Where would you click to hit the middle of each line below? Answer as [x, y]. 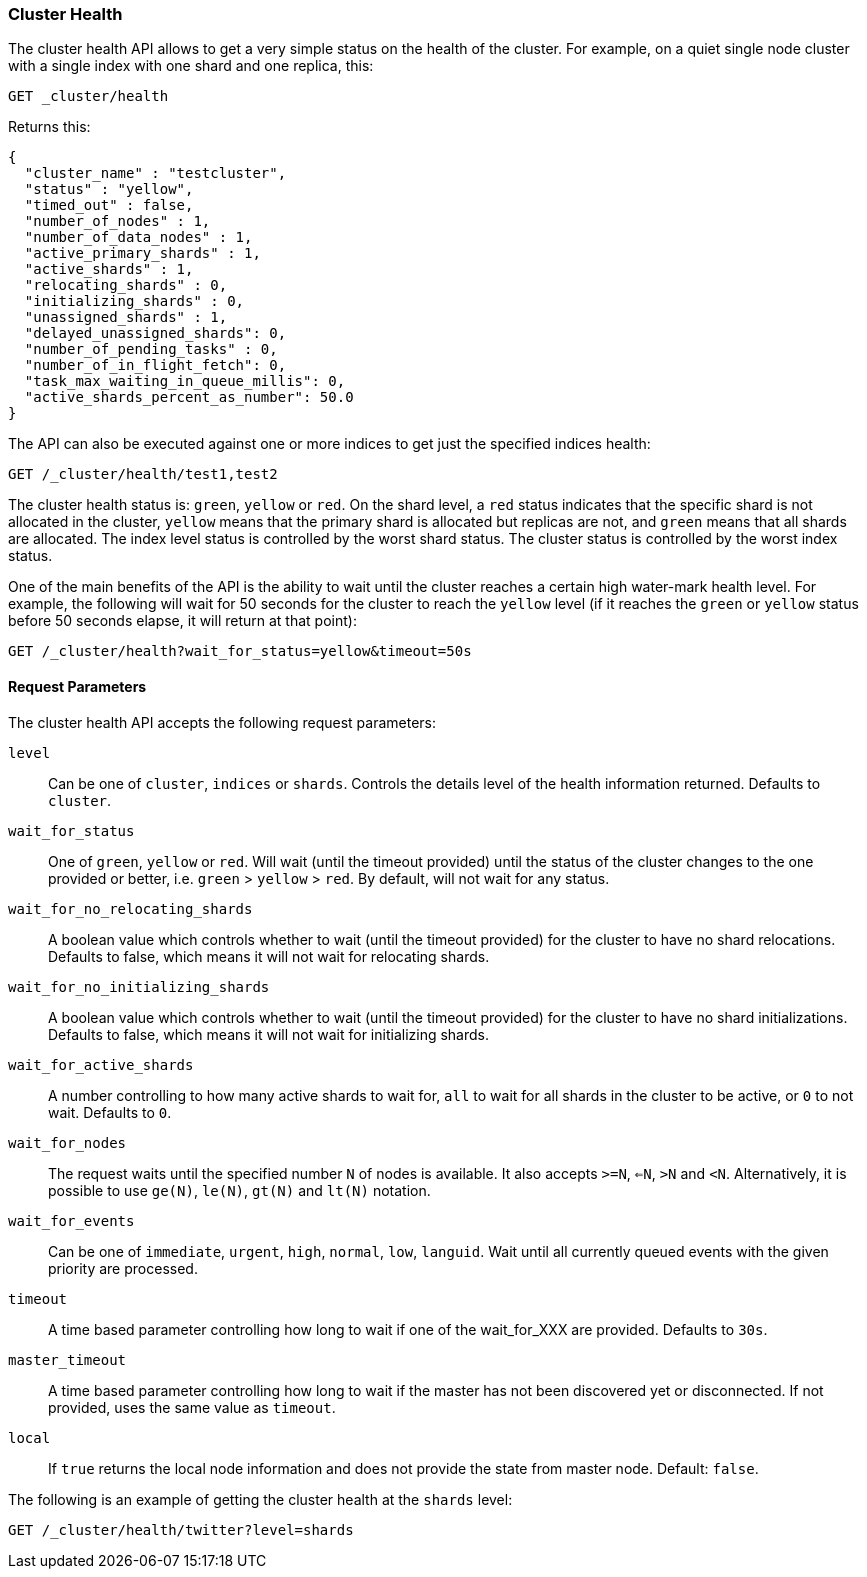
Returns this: [49, 127]
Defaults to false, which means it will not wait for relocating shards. [269, 956]
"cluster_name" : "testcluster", [155, 173]
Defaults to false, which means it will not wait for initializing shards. [269, 1034]
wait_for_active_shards [101, 1064]
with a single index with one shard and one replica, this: [191, 66]
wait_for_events [71, 1220]
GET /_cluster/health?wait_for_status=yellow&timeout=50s [240, 651]
